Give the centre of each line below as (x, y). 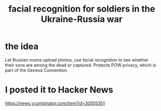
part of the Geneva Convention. (36, 70)
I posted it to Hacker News (59, 90)
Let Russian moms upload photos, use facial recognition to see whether (77, 60)
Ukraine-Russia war (82, 19)
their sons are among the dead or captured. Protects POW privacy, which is (81, 65)
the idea (22, 47)
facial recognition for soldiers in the (82, 9)
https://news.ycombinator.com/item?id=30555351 (55, 103)
